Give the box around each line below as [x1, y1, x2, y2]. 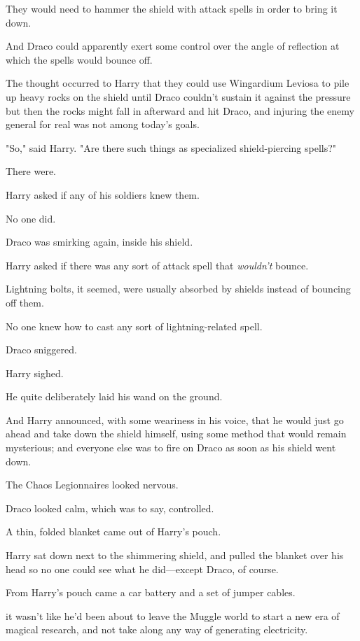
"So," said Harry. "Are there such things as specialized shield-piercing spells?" [6, 140, 337, 155]
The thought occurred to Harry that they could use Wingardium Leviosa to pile [6, 76, 349, 90]
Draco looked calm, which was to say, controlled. [6, 500, 214, 515]
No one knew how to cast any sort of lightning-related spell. [6, 318, 263, 333]
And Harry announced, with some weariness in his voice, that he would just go [6, 412, 344, 427]
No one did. [6, 211, 56, 225]
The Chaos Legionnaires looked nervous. [6, 477, 179, 492]
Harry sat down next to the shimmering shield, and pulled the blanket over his [6, 548, 344, 563]
